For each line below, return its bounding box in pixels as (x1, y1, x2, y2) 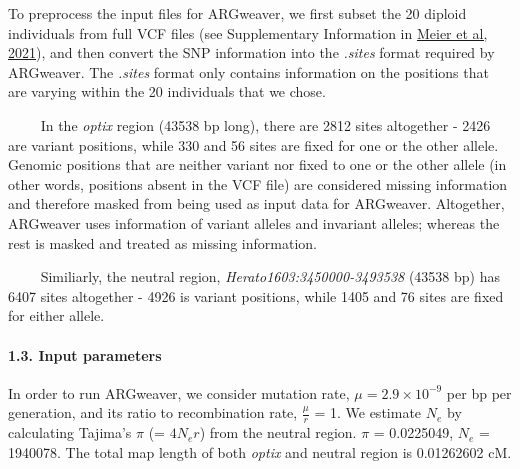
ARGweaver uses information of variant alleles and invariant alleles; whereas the (8, 212, 500, 233)
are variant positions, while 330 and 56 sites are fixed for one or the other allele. (8, 134, 499, 155)
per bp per (446, 382, 512, 403)
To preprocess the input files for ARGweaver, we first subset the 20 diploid (8, 3, 467, 23)
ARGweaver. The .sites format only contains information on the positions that (8, 61, 489, 82)
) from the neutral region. (199, 422, 357, 443)
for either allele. (8, 305, 105, 326)
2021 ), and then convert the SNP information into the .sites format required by (8, 42, 495, 63)
